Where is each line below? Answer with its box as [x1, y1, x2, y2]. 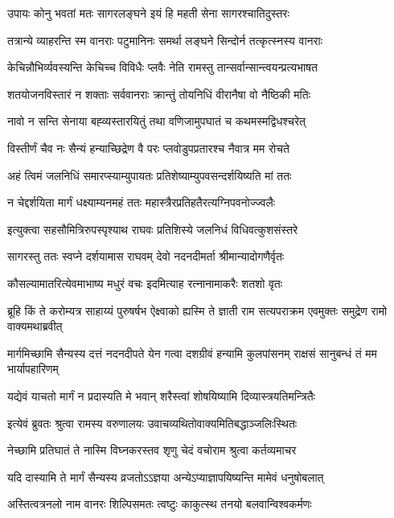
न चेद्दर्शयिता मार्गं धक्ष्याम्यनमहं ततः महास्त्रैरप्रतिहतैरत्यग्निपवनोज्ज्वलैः [7, 194, 276, 211]
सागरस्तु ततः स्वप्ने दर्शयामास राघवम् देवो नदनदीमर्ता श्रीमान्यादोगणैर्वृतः [7, 248, 285, 265]
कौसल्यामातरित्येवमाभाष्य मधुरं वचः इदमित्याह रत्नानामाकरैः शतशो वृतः [7, 274, 283, 291]
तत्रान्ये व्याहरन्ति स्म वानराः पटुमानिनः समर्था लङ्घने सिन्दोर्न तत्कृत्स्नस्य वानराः [7, 31, 323, 48]
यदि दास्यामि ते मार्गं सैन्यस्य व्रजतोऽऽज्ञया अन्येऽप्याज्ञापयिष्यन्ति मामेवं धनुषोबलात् [7, 468, 324, 485]
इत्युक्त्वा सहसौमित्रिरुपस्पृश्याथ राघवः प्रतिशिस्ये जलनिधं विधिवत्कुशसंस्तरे [7, 220, 298, 237]
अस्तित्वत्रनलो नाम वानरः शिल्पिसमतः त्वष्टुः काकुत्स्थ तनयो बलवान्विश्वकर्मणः [7, 495, 312, 512]
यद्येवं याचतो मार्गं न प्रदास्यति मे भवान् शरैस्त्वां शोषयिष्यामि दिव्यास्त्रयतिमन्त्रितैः [7, 387, 315, 404]
